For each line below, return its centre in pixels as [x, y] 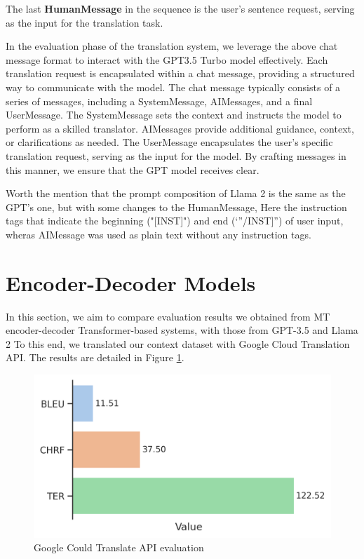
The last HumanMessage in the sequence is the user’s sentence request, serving [180, 8]
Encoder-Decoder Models [131, 282]
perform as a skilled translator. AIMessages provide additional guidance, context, [180, 128]
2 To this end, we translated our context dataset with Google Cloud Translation [178, 343]
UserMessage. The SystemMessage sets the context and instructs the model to [174, 115]
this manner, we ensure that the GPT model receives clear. [133, 169]
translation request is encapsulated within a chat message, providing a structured [180, 73]
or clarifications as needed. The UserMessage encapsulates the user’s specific [169, 142]
